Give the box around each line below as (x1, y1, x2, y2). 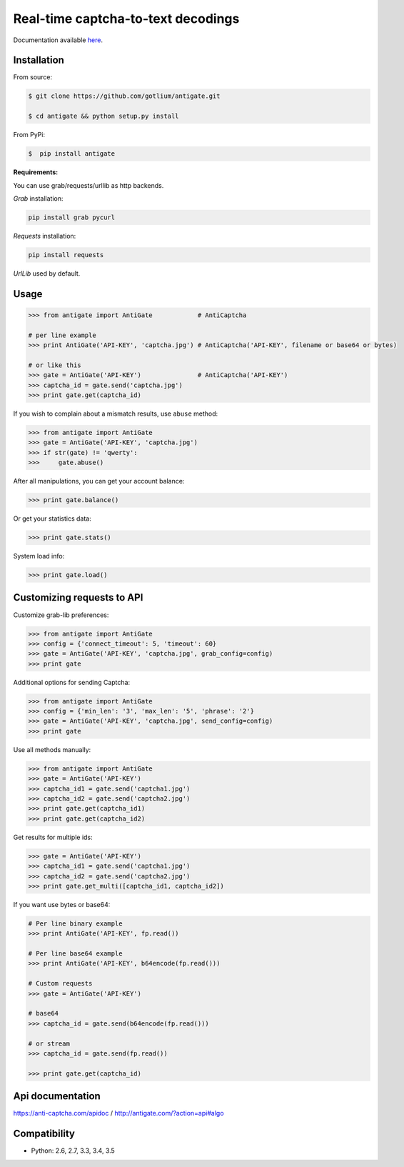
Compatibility (13, 1128, 75, 1140)
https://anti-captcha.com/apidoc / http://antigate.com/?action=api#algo (13, 1109, 224, 1118)
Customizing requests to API (13, 591, 143, 603)
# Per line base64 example (28, 950, 123, 958)
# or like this (28, 361, 81, 369)
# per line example (28, 331, 96, 339)
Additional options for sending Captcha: (13, 678, 131, 686)
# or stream (28, 1039, 71, 1048)
